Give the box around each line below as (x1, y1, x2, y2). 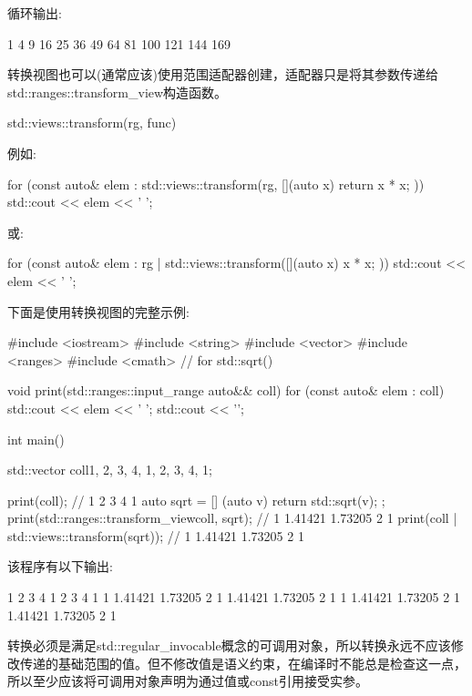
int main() (7, 429, 65, 448)
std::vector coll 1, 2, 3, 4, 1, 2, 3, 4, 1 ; (7, 460, 212, 479)
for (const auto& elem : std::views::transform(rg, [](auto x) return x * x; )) (7, 174, 425, 193)
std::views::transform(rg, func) (7, 113, 177, 132)
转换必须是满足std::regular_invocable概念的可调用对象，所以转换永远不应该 (7, 636, 451, 655)
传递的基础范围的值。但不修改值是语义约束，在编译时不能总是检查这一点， (19, 653, 467, 672)
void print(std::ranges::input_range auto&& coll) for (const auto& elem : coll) (7, 381, 445, 400)
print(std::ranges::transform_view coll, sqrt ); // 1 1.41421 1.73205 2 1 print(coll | (7, 508, 457, 527)
